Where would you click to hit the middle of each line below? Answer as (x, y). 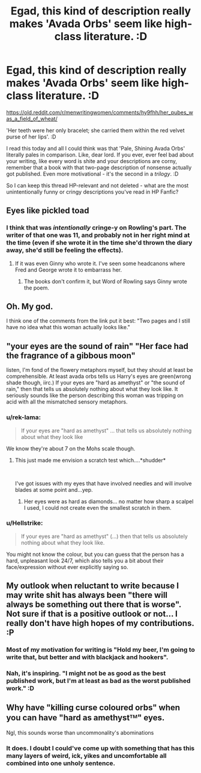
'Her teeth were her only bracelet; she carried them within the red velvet (95, 130)
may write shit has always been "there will (87, 595)
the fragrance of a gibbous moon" (71, 355)
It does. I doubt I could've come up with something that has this (100, 748)
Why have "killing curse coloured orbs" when (93, 708)
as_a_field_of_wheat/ (32, 119)
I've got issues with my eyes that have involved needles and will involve (103, 483)
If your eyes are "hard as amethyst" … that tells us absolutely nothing (106, 431)
